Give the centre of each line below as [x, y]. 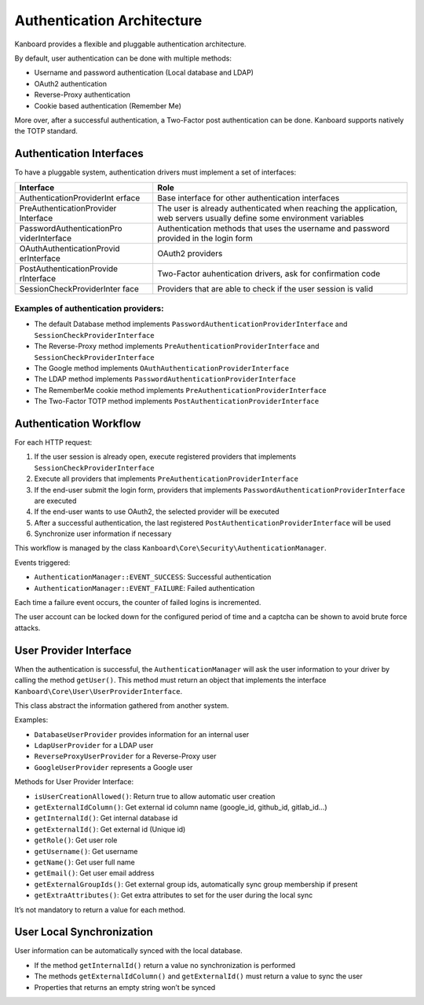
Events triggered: [42, 563]
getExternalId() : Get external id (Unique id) [110, 829]
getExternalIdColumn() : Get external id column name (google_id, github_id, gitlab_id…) [181, 807]
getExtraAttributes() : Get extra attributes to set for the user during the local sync [174, 895]
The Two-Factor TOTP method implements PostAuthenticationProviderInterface [177, 402]
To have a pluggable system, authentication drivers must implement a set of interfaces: [155, 172]
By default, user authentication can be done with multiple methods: [123, 58]
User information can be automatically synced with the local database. [128, 951]
